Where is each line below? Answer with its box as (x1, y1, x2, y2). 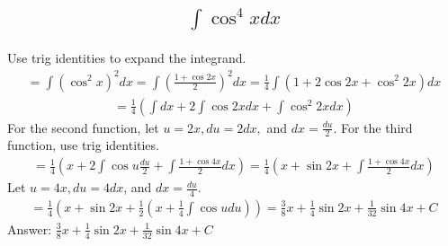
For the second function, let (7, 118, 159, 136)
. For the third (333, 118, 413, 136)
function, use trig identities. (7, 136, 159, 154)
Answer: (7, 219, 52, 238)
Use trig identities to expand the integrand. (7, 48, 246, 67)
